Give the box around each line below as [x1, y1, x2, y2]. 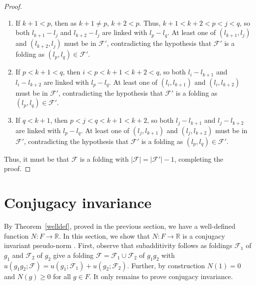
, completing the [174, 153, 224, 164]
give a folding [53, 249, 94, 260]
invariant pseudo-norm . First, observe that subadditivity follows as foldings [4, 240, 232, 250]
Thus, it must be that [4, 153, 69, 164]
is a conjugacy [182, 230, 225, 241]
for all [53, 271, 71, 281]
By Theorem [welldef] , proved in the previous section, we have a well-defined [4, 221, 236, 231]
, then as [50, 17, 77, 28]
